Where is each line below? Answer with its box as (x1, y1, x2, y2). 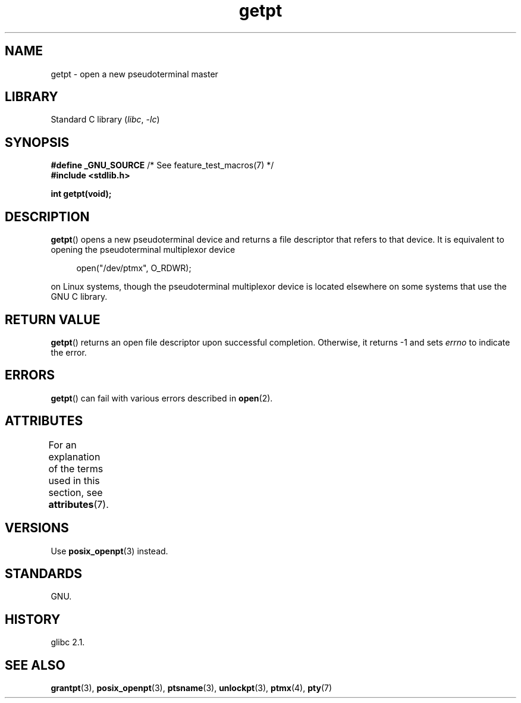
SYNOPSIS (5, 134, 70, 150)
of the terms (48, 462, 103, 475)
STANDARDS (5, 566, 83, 581)
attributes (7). (48, 498, 109, 510)
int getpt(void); (51, 189, 112, 199)
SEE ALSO (5, 657, 65, 673)
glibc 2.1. (51, 637, 85, 648)
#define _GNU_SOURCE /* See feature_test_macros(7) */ (51, 160, 274, 171)
